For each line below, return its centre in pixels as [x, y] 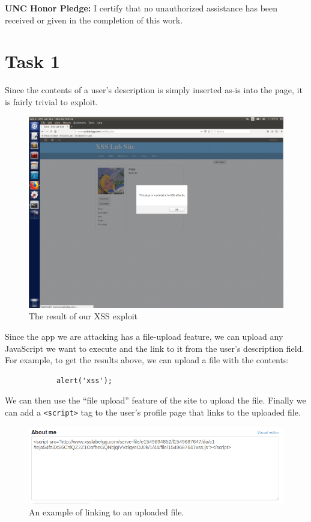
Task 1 [32, 61]
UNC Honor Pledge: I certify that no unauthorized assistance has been [141, 8]
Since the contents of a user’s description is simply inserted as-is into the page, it [154, 90]
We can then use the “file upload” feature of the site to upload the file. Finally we [155, 400]
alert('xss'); [84, 380]
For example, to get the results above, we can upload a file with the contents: [147, 360]
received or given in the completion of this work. [94, 20]
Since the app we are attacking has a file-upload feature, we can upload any [144, 336]
